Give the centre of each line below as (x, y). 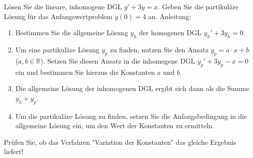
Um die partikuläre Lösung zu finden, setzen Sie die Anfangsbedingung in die (131, 116)
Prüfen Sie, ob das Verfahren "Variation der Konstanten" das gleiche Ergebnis (120, 142)
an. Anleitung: (170, 16)
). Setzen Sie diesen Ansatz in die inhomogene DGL (118, 60)
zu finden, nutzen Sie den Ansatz (159, 49)
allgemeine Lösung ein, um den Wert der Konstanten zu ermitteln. (115, 125)
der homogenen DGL (170, 33)
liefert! (14, 151)
